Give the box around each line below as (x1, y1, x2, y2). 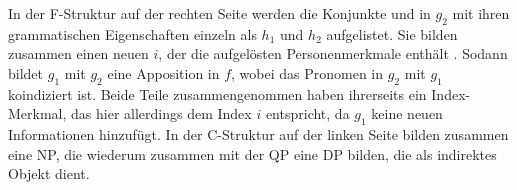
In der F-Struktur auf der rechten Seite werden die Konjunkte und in (8, 3, 431, 23)
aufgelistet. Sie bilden (326, 23, 458, 44)
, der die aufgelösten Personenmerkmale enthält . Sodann (158, 43, 508, 64)
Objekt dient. (8, 163, 90, 184)
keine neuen (371, 103, 443, 124)
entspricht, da (265, 103, 350, 124)
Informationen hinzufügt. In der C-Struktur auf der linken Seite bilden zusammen (8, 124, 509, 145)
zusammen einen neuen (8, 43, 149, 64)
